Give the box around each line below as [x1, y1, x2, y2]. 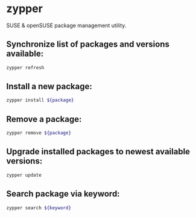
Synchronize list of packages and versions [6, 39, 170, 49]
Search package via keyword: [6, 189, 120, 199]
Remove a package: [6, 114, 82, 124]
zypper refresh [6, 64, 45, 71]
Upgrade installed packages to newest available [6, 146, 191, 157]
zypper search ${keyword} [6, 204, 71, 211]
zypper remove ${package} [6, 130, 71, 136]
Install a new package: [6, 81, 92, 92]
